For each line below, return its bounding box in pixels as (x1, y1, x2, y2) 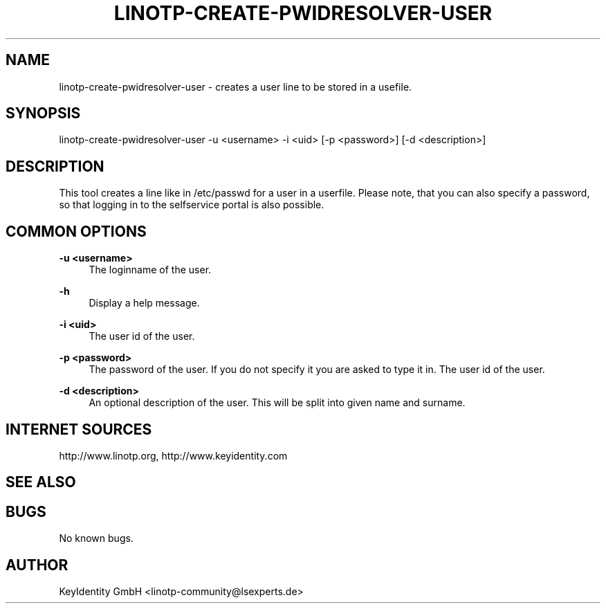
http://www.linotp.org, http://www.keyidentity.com (59, 449, 288, 462)
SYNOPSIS (6, 104, 81, 122)
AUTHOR (6, 556, 68, 574)
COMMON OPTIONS (6, 222, 147, 240)
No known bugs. (59, 532, 134, 545)
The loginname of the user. (89, 264, 212, 276)
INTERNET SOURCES (6, 420, 152, 438)
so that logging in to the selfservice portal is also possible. (59, 199, 324, 211)
